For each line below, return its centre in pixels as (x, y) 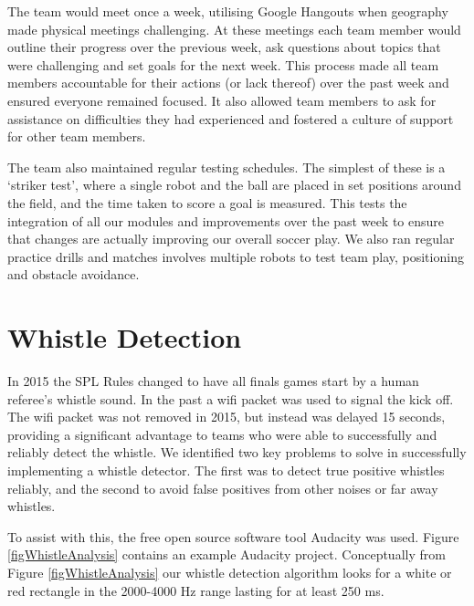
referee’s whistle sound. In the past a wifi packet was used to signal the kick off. (231, 398)
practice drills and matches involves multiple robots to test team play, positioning (236, 256)
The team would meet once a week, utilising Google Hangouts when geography (228, 11)
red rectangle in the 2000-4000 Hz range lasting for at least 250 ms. (196, 590)
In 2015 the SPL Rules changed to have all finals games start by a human (213, 381)
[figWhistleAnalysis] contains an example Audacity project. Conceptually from (226, 554)
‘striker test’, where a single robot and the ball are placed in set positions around (234, 185)
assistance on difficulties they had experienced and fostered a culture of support (231, 118)
